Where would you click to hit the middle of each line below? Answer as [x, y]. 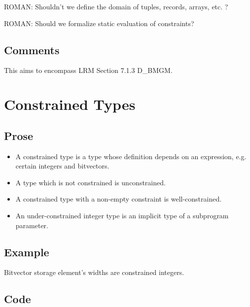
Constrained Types [70, 104]
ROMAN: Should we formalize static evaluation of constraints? [99, 23]
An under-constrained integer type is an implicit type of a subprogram [122, 215]
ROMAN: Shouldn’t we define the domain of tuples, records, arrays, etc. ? [116, 6]
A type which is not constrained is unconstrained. [90, 182]
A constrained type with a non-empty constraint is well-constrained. [119, 199]
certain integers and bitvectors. [62, 166]
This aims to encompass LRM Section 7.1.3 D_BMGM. [88, 70]
